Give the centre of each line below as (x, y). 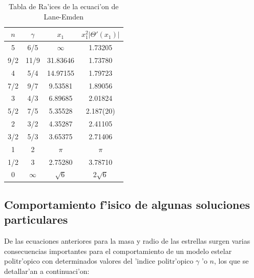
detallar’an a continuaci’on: (47, 271)
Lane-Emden (63, 16)
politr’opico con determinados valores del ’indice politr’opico (99, 261)
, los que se (231, 261)
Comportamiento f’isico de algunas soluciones (127, 204)
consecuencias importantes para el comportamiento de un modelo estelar (118, 251)
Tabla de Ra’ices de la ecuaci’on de (64, 6)
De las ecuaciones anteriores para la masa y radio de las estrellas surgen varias (127, 241)
